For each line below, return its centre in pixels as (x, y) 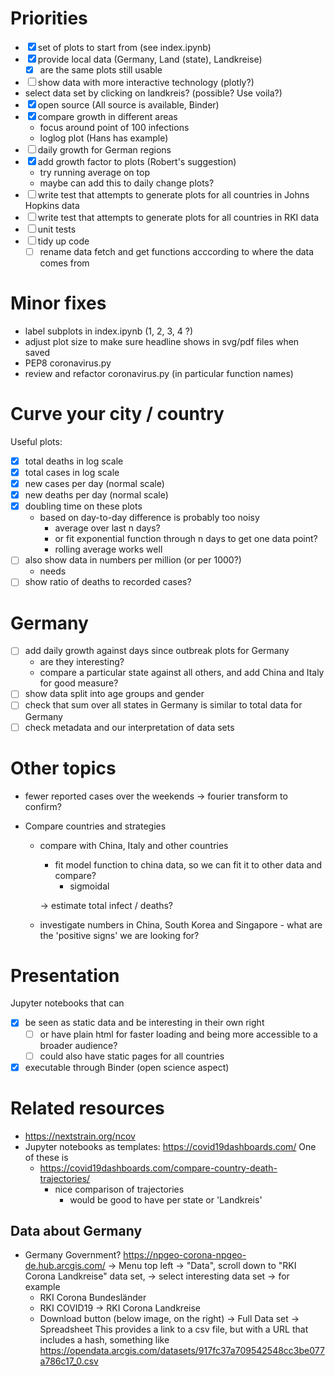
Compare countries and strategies (95, 826)
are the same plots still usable (101, 69)
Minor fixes (58, 303)
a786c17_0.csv (69, 1361)
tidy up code (63, 241)
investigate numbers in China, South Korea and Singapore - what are (181, 924)
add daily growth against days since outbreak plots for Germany (157, 651)
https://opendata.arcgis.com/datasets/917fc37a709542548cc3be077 (182, 1351)
